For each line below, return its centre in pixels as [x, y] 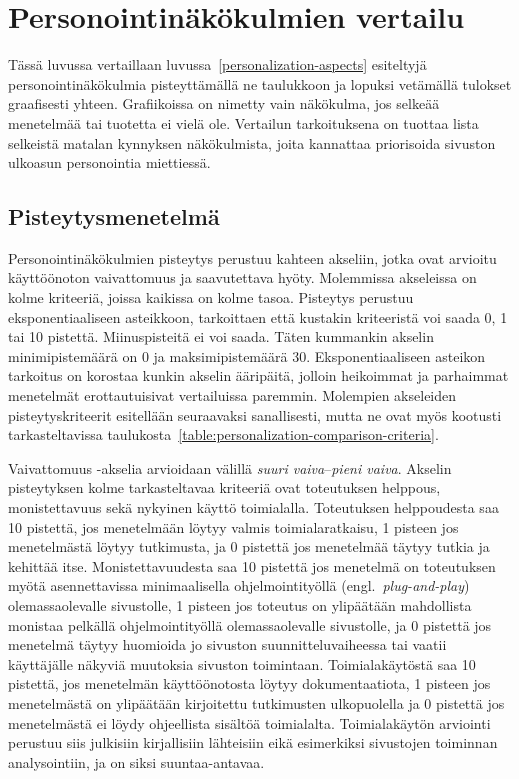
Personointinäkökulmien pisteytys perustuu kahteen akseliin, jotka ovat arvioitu [252, 257]
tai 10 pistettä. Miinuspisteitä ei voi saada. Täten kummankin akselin [221, 336]
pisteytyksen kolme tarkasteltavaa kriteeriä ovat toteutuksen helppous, [224, 487]
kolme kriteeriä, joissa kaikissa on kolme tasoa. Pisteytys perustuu [211, 297]
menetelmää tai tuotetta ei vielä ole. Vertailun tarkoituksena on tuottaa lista [243, 122]
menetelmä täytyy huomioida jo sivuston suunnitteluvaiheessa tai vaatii [227, 644]
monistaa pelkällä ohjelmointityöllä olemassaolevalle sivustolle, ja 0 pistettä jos [250, 624]
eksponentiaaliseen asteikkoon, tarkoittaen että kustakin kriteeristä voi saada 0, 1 [258, 316]
